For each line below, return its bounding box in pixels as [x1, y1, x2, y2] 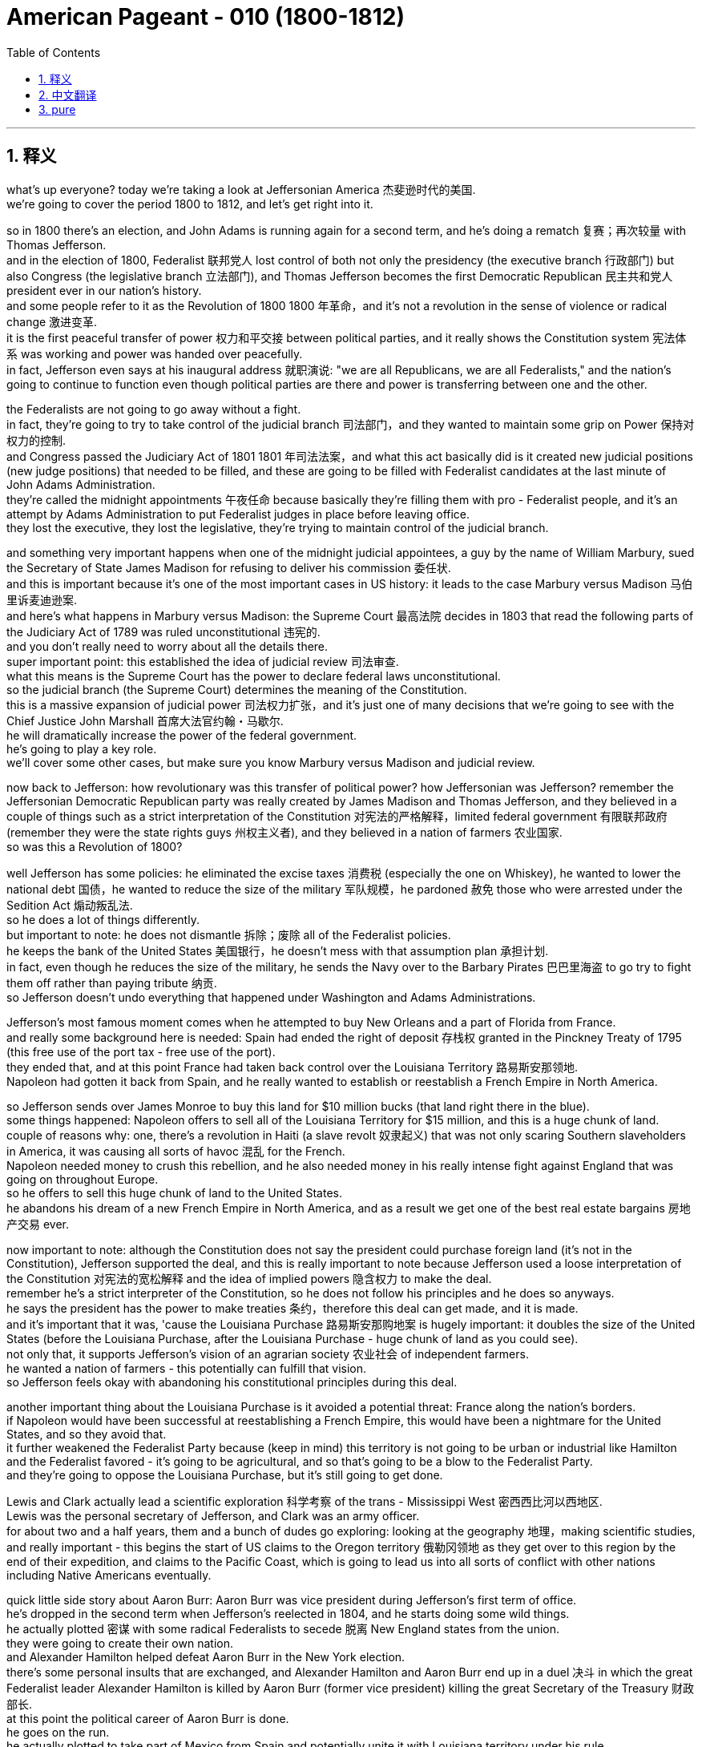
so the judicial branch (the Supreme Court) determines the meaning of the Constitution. [6, 682, 467, 696]
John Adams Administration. [6, 477, 155, 491]
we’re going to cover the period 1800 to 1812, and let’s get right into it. [6, 196, 373, 211]
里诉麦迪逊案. [6, 592, 78, 607]
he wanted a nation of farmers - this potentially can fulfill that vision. [6, 1361, 367, 1375]
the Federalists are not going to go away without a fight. [6, 401, 301, 416]
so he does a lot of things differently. [6, 912, 200, 926]
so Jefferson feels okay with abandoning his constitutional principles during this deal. [6, 1374, 458, 1389]
